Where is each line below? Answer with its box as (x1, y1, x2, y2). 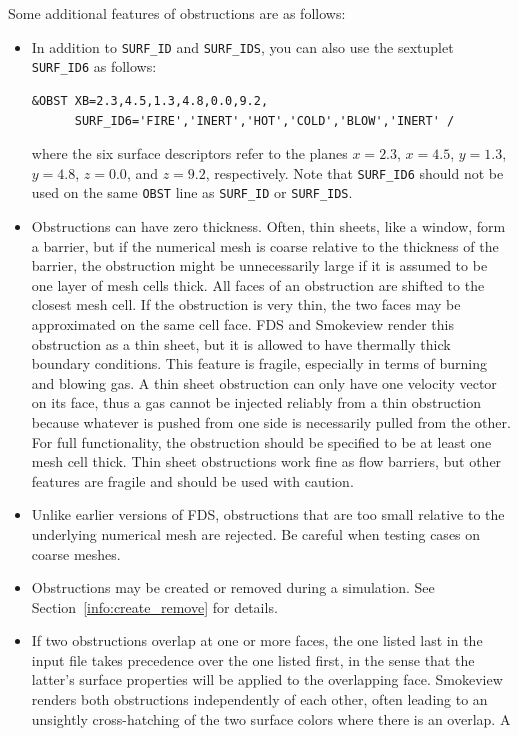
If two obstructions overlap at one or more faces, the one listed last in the (31, 630, 483, 651)
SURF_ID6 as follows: (31, 56, 157, 77)
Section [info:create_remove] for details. (31, 596, 278, 617)
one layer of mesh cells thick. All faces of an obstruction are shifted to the (31, 274, 485, 295)
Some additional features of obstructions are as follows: (8, 3, 346, 23)
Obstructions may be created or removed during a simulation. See (31, 577, 435, 598)
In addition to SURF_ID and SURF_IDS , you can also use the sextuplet (31, 36, 454, 57)
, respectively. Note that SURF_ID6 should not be (205, 162, 504, 183)
